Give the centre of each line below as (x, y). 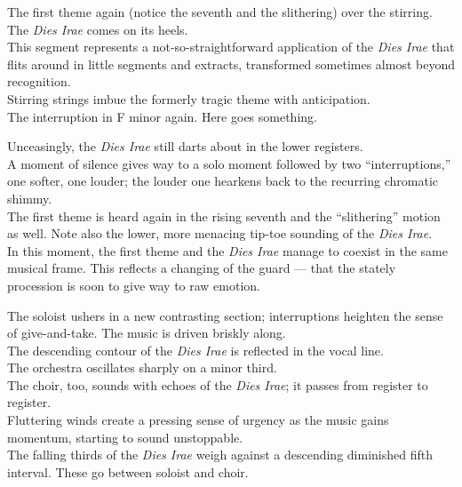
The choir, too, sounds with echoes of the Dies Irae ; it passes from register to (218, 384)
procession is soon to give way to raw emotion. (134, 285)
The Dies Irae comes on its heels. (98, 29)
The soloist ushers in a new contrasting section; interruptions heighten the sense (225, 315)
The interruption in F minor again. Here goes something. (162, 116)
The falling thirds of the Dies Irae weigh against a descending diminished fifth (220, 455)
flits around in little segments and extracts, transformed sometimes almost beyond (231, 64)
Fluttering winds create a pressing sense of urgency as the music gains (198, 420)
